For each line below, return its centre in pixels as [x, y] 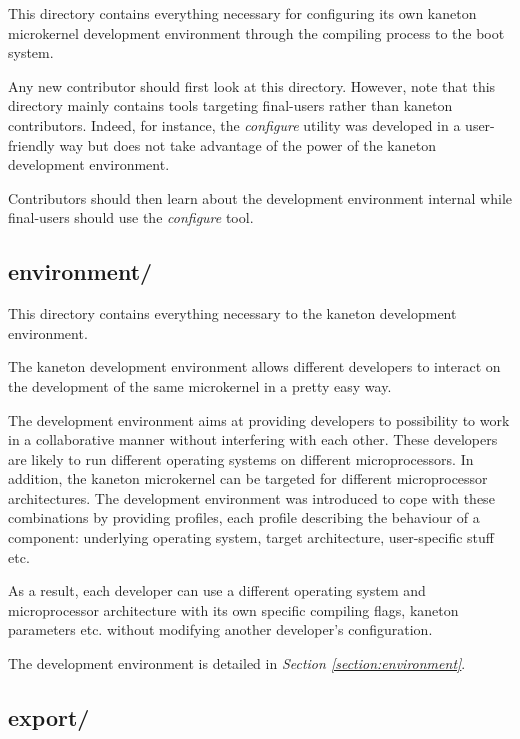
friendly [31, 144]
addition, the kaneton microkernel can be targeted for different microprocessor [248, 478]
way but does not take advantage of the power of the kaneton [247, 144]
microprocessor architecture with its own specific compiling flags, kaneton [233, 609]
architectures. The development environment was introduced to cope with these [251, 497]
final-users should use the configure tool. [131, 217]
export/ [49, 717]
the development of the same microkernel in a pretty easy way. [200, 385]
